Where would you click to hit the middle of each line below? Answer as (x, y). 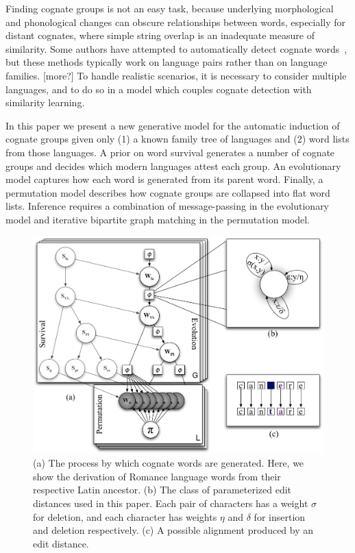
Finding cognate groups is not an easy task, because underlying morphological (170, 8)
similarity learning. (45, 102)
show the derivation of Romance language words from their (157, 476)
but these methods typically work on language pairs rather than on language (167, 62)
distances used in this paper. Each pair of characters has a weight (171, 503)
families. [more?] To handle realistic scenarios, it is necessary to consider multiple (176, 75)
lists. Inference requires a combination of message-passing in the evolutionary (168, 206)
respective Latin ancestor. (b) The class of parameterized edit (162, 490)
